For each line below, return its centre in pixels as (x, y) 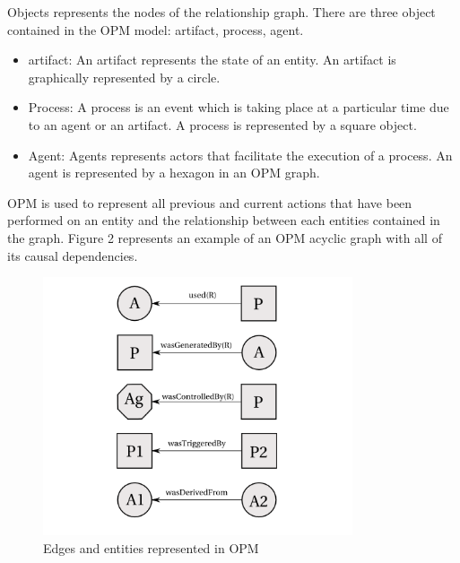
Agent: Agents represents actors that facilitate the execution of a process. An (240, 155)
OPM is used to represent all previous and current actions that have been (210, 202)
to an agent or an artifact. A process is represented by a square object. (222, 124)
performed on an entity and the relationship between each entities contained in (224, 220)
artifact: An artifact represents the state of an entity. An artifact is (212, 60)
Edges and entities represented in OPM (151, 547)
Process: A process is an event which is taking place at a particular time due (239, 107)
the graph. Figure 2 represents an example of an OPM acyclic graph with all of (225, 237)
